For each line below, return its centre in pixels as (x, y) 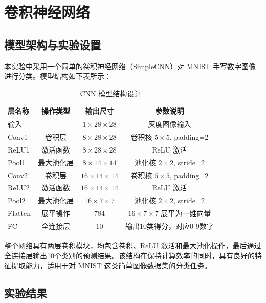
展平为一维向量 (186, 213)
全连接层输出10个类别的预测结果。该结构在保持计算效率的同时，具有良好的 (129, 255)
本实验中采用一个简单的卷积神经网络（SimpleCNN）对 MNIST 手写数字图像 (130, 66)
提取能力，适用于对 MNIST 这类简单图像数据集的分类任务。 (111, 265)
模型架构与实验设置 (52, 44)
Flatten (19, 213)
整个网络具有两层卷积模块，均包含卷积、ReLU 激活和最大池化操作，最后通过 (133, 245)
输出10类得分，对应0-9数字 (170, 225)
